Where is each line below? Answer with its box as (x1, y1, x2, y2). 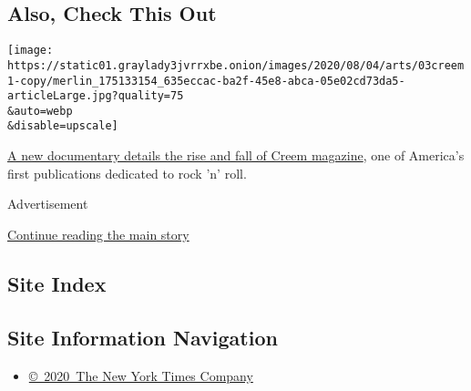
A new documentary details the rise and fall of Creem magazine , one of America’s (7, 146, 465, 165)
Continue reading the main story (7, 224, 189, 243)
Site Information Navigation (7, 323, 278, 351)
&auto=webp (7, 104, 73, 118)
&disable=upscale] (7, 119, 118, 133)
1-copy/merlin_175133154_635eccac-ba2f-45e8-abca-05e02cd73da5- (7, 74, 405, 87)
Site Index (7, 269, 107, 297)
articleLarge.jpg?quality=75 (7, 89, 184, 103)
